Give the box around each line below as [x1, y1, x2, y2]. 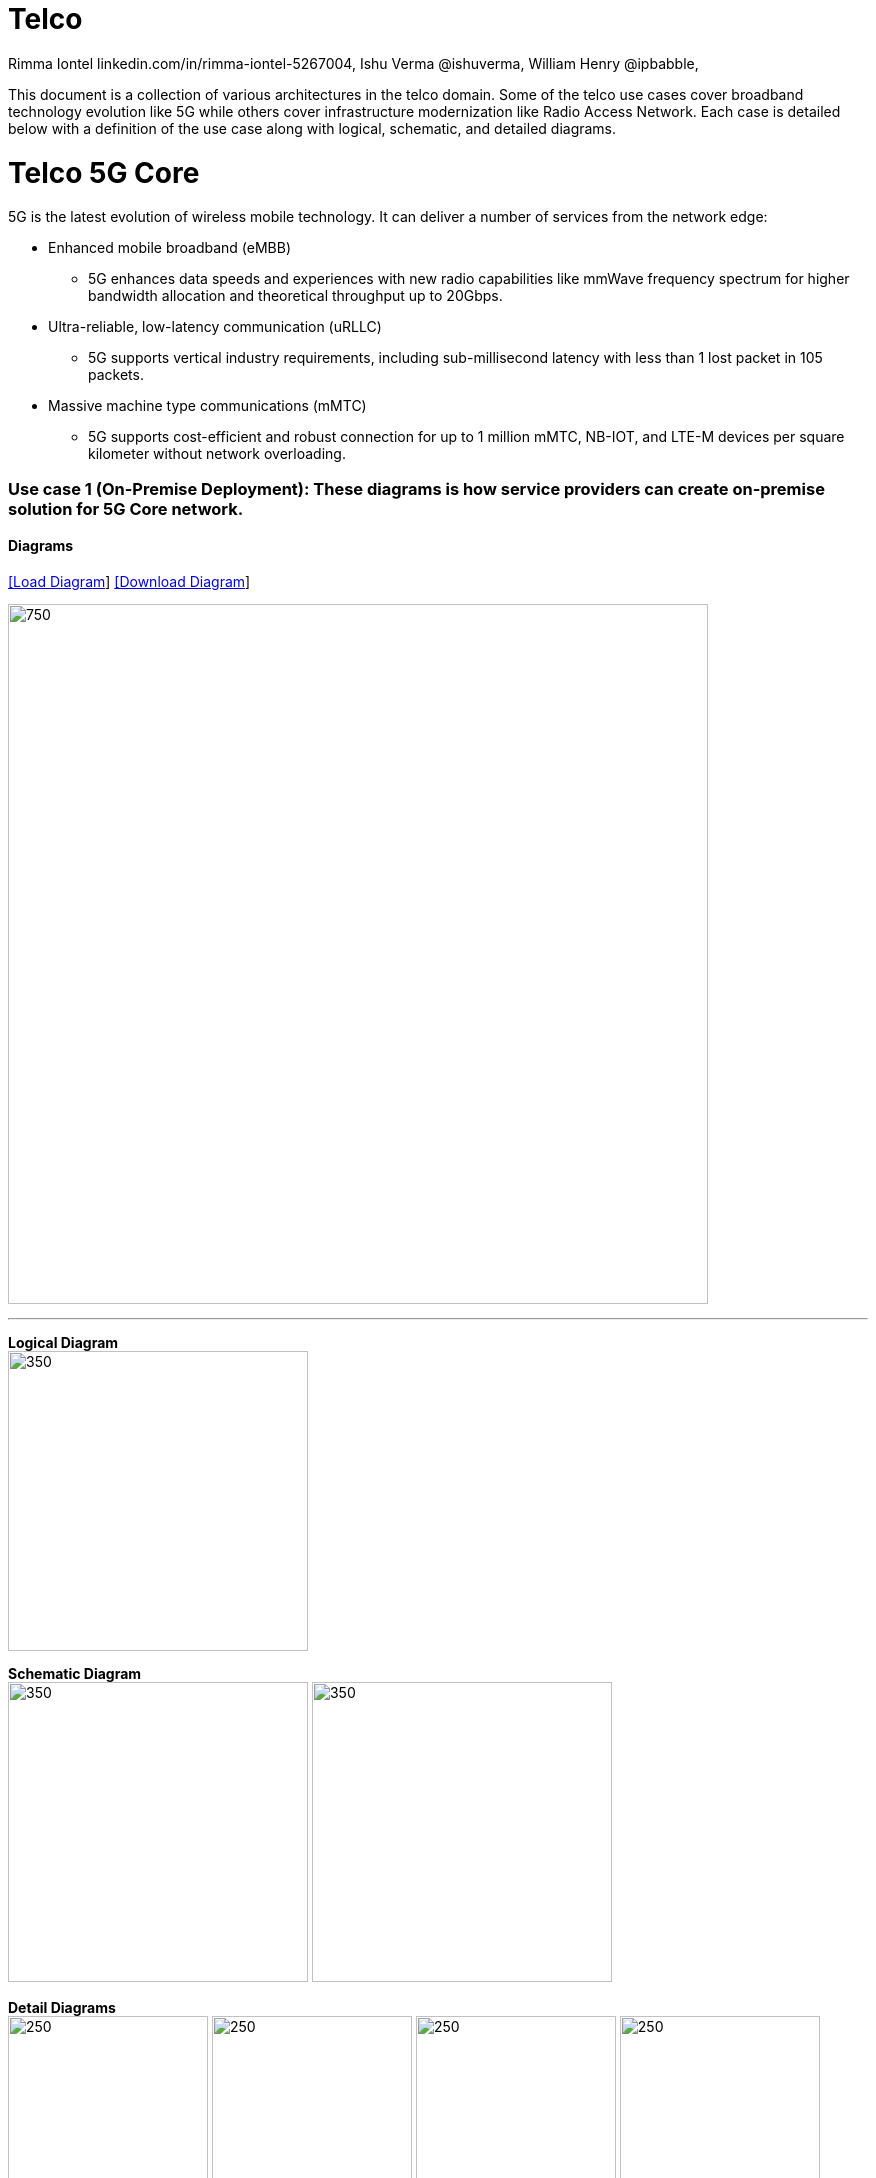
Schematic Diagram [8, 1664, 142, 1682]
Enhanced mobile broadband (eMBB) [48, 239, 291, 257]
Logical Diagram [8, 1333, 119, 1351]
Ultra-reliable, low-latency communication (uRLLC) [48, 318, 382, 336]
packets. [88, 366, 144, 384]
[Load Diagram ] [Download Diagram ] [8, 572, 251, 590]
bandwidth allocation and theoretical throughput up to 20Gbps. [88, 287, 503, 305]
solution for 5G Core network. [8, 498, 244, 519]
